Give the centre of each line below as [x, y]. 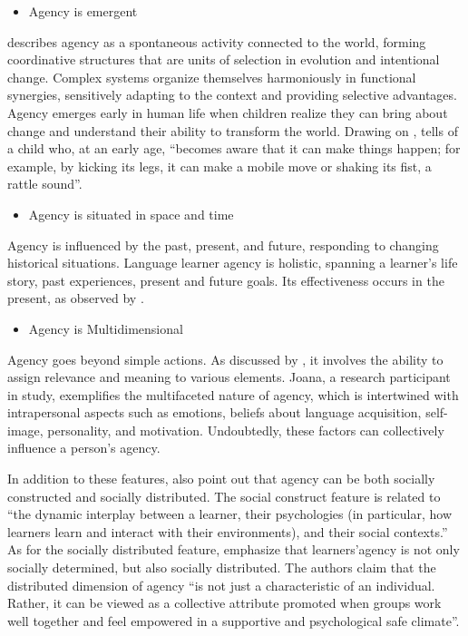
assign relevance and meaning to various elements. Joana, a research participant [229, 377]
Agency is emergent [83, 11]
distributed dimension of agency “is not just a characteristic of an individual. [221, 585]
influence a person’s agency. [84, 448]
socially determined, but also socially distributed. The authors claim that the [222, 568]
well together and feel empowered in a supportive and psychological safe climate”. [234, 620]
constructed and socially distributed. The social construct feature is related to [224, 496]
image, [25, 430]
